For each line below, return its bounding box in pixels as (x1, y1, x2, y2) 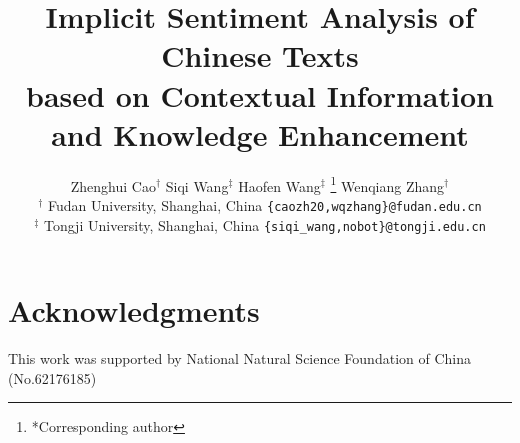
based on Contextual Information (26, 74, 494, 115)
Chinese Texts (161, 35, 359, 76)
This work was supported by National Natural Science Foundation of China (8, 348, 471, 369)
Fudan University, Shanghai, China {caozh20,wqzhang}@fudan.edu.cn (48, 194, 482, 215)
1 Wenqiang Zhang (330, 172, 445, 196)
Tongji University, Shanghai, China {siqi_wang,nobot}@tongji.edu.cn (43, 214, 486, 235)
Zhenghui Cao (70, 175, 156, 196)
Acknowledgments (8, 290, 260, 331)
